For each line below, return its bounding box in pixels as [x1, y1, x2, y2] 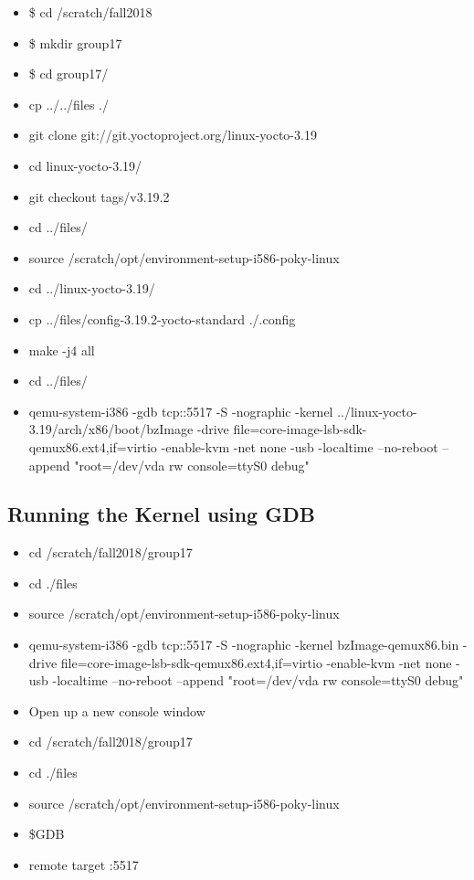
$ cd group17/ [28, 64, 109, 83]
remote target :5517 [28, 854, 139, 874]
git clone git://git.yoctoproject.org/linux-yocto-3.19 [28, 125, 317, 144]
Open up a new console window [28, 701, 205, 720]
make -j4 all [28, 340, 95, 359]
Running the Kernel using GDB [7, 500, 315, 528]
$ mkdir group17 [28, 33, 122, 52]
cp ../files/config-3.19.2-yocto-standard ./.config [28, 309, 296, 328]
